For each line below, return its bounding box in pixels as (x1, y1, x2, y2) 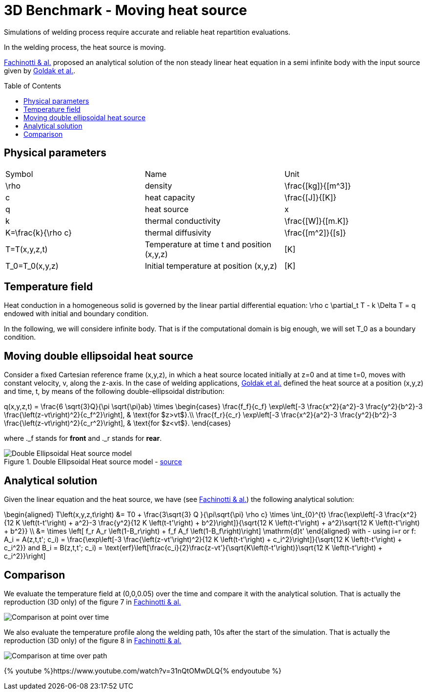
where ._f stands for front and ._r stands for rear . (4, 434, 162, 443)
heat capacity (144, 192, 195, 202)
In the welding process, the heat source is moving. (4, 43, 166, 51)
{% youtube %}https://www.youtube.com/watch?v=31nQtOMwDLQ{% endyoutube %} (4, 666, 282, 675)
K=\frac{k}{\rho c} (5, 227, 72, 238)
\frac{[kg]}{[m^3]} (284, 180, 351, 191)
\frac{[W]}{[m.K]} (284, 216, 349, 226)
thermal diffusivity (144, 227, 211, 238)
